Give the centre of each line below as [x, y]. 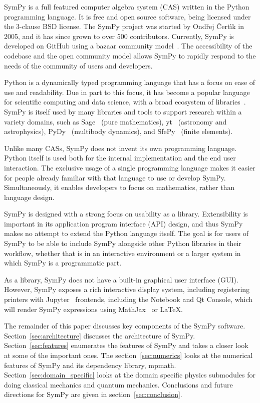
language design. [29, 197]
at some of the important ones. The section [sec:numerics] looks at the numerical [128, 355]
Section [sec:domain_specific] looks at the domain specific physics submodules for [130, 375]
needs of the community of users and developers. [78, 65]
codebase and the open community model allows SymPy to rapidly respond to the [130, 55]
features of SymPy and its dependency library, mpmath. [90, 365]
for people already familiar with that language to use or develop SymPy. [115, 177]
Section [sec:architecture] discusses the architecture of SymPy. [100, 335]
